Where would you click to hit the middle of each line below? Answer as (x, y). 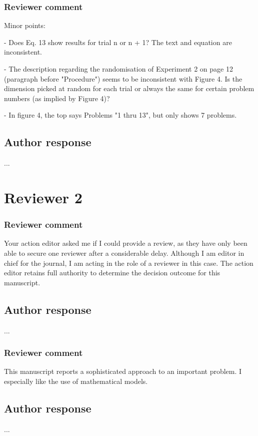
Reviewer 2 (43, 197)
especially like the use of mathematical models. (76, 381)
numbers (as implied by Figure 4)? (57, 98)
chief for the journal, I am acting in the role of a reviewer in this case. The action (129, 263)
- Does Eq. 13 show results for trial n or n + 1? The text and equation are (118, 42)
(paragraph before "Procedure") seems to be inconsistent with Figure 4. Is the (123, 78)
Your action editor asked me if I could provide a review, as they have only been (126, 243)
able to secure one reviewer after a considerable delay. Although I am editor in (124, 253)
